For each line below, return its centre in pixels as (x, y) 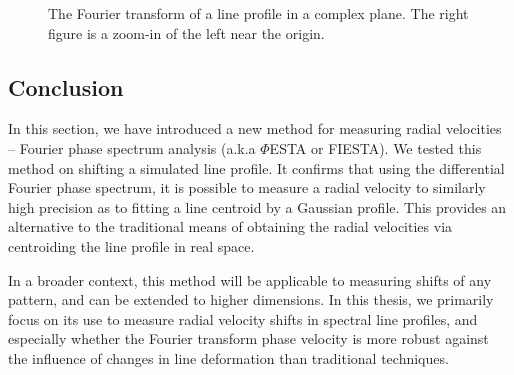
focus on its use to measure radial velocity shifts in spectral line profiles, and (243, 318)
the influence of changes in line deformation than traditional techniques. (228, 357)
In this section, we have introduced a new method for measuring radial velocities (255, 128)
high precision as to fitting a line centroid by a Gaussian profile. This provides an (257, 206)
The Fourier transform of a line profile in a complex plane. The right (258, 13)
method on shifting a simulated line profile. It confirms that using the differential (256, 167)
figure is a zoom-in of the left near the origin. (186, 32)
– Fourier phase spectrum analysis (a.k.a (132, 147)
